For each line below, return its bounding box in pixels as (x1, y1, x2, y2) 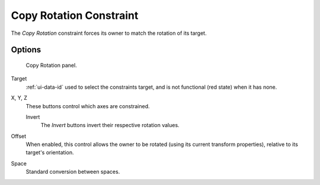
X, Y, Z (11, 95, 28, 102)
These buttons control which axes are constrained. (25, 102, 151, 109)
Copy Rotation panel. (25, 61, 77, 69)
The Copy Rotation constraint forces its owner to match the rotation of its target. (11, 30, 207, 37)
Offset (11, 132, 27, 139)
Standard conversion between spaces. (25, 168, 120, 176)
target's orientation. (25, 149, 74, 156)
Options (11, 45, 41, 55)
